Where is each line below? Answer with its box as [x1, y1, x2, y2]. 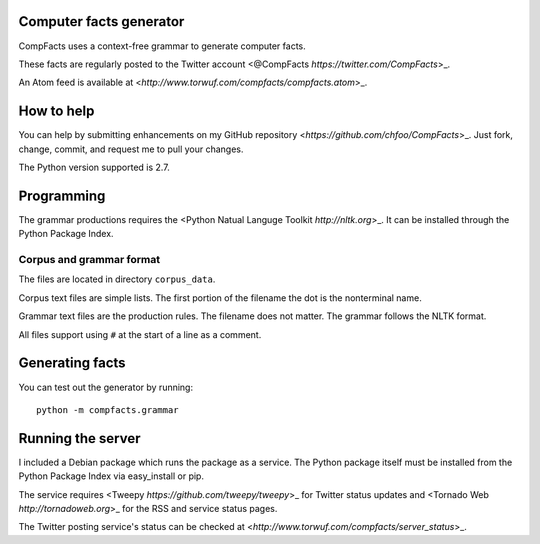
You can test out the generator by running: [18, 381, 194, 393]
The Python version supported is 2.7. [18, 161, 170, 173]
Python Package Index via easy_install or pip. [18, 470, 205, 482]
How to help [18, 103, 95, 120]
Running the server [18, 430, 141, 447]
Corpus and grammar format [18, 253, 160, 267]
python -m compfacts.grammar [36, 404, 179, 415]
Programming [18, 187, 106, 204]
